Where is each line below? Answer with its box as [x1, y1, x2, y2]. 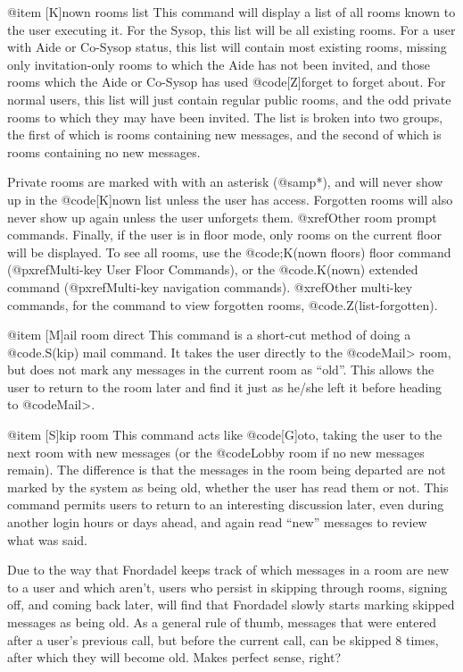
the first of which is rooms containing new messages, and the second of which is [7, 125, 442, 144]
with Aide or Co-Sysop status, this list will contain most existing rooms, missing [7, 38, 447, 56]
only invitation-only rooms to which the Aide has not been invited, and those [7, 55, 430, 73]
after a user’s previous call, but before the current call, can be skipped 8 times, [7, 630, 439, 649]
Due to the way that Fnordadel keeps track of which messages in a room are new [7, 560, 450, 579]
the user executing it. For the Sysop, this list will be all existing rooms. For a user [7, 20, 456, 38]
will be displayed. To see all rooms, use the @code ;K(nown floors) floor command [7, 242, 451, 261]
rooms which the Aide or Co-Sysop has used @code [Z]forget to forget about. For [7, 72, 446, 91]
